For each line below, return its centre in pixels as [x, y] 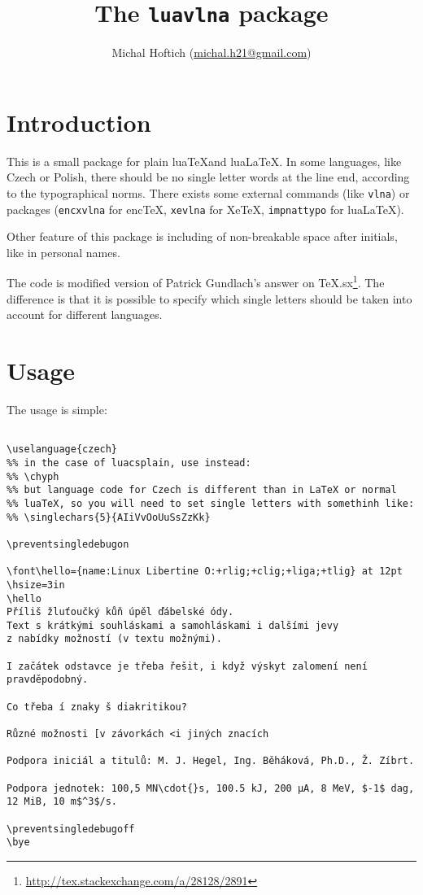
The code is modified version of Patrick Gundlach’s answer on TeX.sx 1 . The [196, 282]
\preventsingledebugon [68, 544]
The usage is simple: [57, 410]
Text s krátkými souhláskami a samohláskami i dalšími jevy [173, 625]
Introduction [79, 122]
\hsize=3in [36, 585]
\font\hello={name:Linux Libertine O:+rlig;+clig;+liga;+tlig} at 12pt [205, 572]
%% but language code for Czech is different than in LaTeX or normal [202, 490]
